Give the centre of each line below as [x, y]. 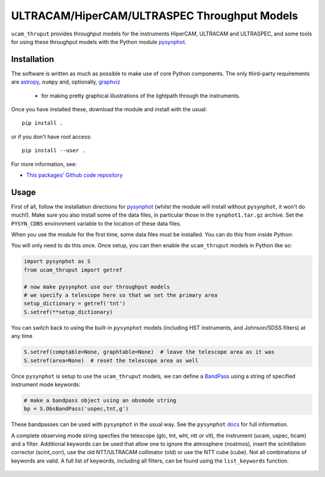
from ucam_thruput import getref [73, 270]
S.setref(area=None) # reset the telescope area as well [111, 360]
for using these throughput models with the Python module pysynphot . [99, 42]
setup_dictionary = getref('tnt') [75, 303]
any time [22, 336]
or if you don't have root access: [51, 137]
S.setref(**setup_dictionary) [68, 312]
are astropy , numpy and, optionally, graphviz [66, 82]
